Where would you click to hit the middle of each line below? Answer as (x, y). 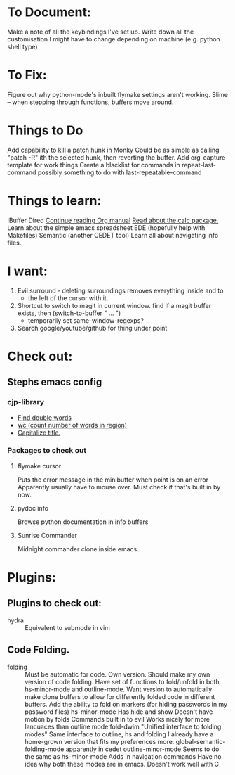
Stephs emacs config (55, 382)
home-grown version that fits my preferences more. (100, 741)
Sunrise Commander (47, 535)
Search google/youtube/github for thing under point (92, 328)
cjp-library (26, 402)
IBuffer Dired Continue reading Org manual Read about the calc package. (113, 220)
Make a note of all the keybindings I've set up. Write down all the (101, 32)
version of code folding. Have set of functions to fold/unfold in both (122, 681)
